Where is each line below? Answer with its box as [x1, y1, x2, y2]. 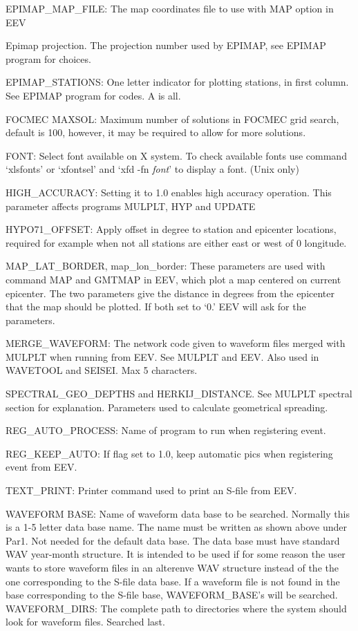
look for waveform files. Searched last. [6, 614, 165, 629]
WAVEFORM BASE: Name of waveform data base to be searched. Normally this [6, 506, 350, 520]
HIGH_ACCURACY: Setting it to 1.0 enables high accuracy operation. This [6, 185, 332, 199]
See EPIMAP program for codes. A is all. [6, 88, 181, 102]
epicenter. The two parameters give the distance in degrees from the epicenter [6, 285, 335, 300]
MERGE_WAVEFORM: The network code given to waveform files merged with [6, 336, 346, 350]
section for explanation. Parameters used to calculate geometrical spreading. [6, 399, 328, 414]
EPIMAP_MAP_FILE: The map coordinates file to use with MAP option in [6, 1, 334, 15]
